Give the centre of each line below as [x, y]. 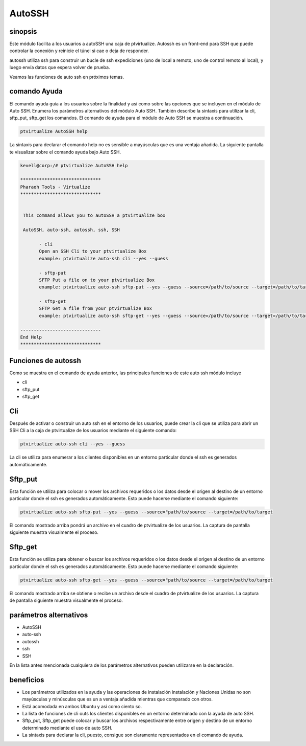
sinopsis [23, 31]
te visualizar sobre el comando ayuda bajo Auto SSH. [65, 152]
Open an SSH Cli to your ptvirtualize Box [93, 251]
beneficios [27, 680]
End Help [31, 337]
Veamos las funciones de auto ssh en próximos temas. [67, 77]
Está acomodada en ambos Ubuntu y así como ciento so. [82, 706]
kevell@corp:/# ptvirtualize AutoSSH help [74, 165]
